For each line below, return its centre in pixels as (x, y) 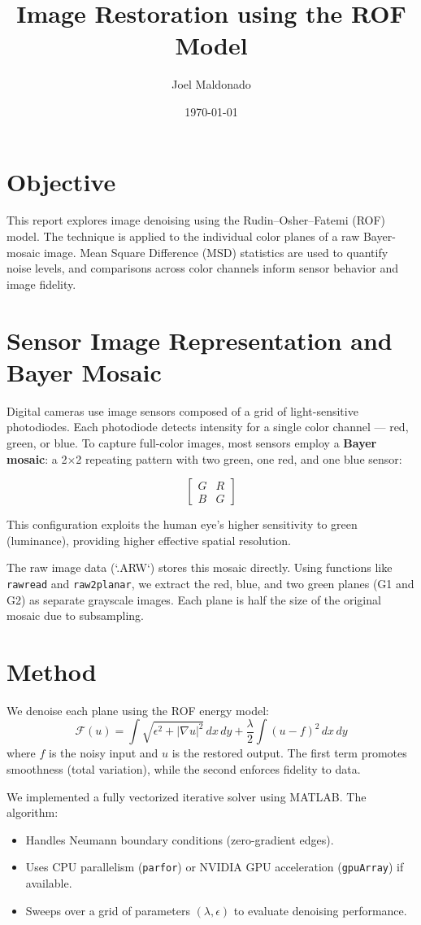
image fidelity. (41, 284)
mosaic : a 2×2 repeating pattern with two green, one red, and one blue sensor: (204, 458)
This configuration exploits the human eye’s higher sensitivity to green (182, 524)
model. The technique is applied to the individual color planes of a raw (183, 236)
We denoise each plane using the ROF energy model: (138, 710)
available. (49, 883)
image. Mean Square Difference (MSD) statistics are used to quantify (216, 252)
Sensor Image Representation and (200, 340)
